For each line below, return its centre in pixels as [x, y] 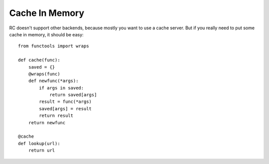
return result [56, 116]
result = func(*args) [66, 102]
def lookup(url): [39, 143]
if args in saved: [62, 88]
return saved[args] [73, 95]
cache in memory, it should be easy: [47, 34]
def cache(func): [39, 60]
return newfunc [47, 123]
